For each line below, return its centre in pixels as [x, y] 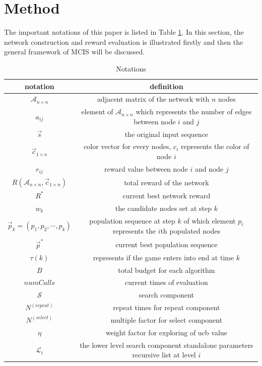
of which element [210, 220]
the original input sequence [167, 134]
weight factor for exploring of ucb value [166, 332]
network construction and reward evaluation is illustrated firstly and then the [124, 42]
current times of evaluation [167, 282]
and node [209, 169]
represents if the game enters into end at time [163, 257]
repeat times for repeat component [167, 307]
